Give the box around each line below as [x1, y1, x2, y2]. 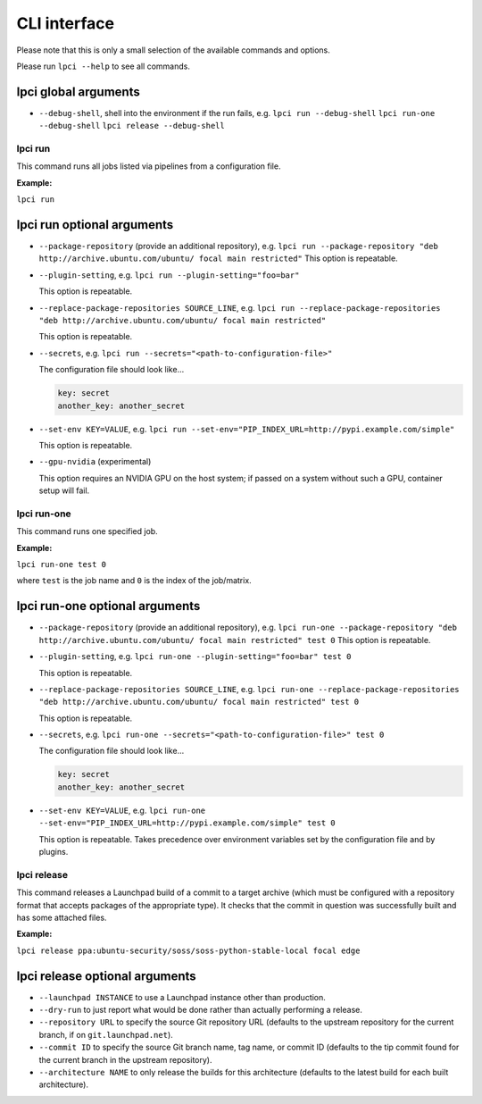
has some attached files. [16, 912, 107, 923]
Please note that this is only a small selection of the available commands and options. [16, 45, 330, 55]
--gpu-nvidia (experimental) [38, 456, 152, 467]
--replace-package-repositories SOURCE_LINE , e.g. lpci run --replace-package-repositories [38, 302, 441, 313]
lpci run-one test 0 [16, 559, 107, 570]
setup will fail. [38, 485, 90, 496]
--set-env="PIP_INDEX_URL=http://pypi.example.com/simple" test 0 [38, 818, 337, 828]
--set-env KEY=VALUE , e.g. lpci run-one [38, 805, 206, 815]
